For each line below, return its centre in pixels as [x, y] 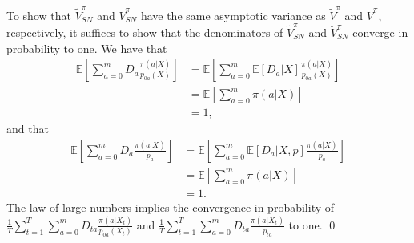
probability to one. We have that [87, 48]
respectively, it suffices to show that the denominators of [145, 32]
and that [28, 129]
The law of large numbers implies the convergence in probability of [171, 207]
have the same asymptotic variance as [233, 15]
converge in [380, 32]
